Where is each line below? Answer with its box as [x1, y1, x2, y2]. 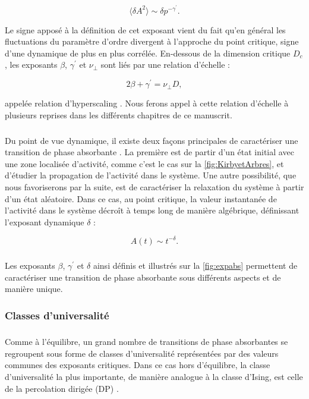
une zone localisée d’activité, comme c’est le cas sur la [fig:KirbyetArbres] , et [5, 157, 284, 169]
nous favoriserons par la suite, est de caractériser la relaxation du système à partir [5, 181, 304, 193]
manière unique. [5, 282, 63, 295]
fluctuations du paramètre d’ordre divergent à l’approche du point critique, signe [5, 35, 299, 48]
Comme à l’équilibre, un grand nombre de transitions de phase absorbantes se [5, 335, 288, 348]
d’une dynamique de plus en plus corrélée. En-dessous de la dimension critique [5, 46, 291, 59]
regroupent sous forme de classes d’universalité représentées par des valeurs [5, 347, 279, 359]
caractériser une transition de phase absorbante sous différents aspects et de [5, 271, 281, 283]
